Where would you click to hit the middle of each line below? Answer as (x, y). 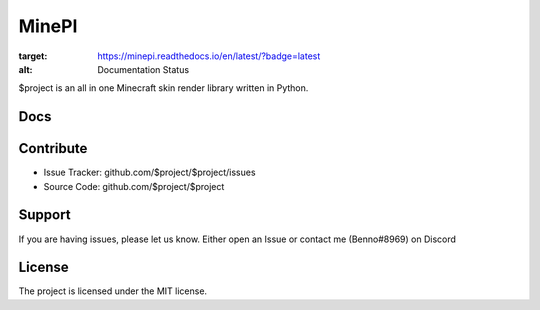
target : (33, 56)
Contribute (53, 148)
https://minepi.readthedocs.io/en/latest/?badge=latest (209, 56)
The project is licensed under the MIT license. (113, 291)
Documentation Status (143, 69)
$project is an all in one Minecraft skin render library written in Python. (163, 88)
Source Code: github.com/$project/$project (134, 186)
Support (44, 215)
